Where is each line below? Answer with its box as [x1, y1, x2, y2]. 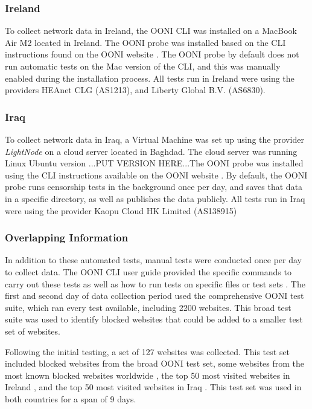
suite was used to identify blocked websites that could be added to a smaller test [5, 313, 303, 326]
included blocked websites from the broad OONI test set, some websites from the [5, 357, 305, 370]
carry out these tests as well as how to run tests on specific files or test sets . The [5, 277, 305, 290]
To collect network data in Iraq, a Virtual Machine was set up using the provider [5, 133, 304, 145]
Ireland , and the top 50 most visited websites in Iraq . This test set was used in [5, 381, 302, 393]
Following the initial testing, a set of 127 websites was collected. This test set [5, 345, 290, 358]
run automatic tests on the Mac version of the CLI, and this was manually [5, 60, 281, 72]
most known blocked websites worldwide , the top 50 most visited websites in [5, 368, 290, 381]
